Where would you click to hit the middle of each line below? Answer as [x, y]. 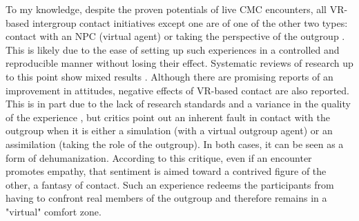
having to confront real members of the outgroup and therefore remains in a [166, 198]
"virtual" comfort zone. [54, 211]
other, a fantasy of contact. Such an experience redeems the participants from [170, 184]
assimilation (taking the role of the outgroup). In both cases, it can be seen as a [175, 144]
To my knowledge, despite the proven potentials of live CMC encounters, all [166, 9]
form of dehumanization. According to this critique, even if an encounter [159, 157]
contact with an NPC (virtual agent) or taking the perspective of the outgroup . [175, 36]
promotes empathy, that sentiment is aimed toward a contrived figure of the [166, 171]
